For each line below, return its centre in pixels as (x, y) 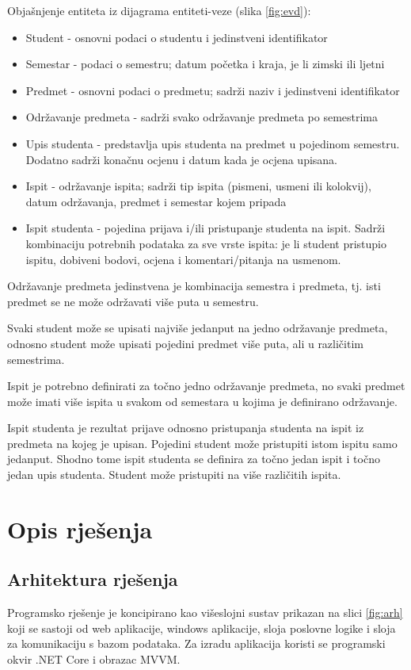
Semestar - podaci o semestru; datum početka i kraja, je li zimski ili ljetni (205, 64)
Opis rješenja (80, 528)
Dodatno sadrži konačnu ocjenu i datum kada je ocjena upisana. (181, 159)
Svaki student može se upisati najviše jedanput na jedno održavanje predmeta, (198, 328)
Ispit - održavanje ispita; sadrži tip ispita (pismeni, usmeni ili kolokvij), (198, 186)
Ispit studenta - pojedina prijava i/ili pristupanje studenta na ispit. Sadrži (205, 228)
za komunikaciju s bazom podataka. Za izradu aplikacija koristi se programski (196, 643)
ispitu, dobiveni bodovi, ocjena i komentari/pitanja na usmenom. (183, 259)
